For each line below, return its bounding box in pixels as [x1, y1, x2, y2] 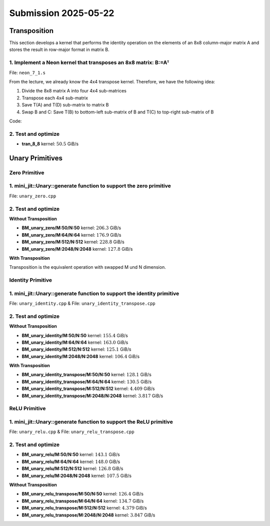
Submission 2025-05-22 [9, 7, 114, 18]
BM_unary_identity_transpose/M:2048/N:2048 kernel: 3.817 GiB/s [21, 393, 163, 399]
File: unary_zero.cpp [9, 193, 56, 199]
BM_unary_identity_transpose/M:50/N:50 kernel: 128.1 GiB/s [21, 372, 152, 378]
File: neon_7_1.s [9, 69, 46, 75]
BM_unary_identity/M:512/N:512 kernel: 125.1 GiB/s [21, 346, 131, 352]
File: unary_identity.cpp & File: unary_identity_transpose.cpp [9, 300, 155, 306]
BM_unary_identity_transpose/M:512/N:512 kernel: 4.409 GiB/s [21, 386, 155, 392]
